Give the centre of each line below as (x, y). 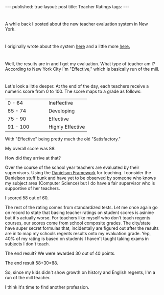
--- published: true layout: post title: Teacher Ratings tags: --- (67, 7)
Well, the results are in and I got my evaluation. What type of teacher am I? (80, 64)
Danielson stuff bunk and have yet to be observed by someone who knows (81, 178)
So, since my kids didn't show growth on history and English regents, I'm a (80, 272)
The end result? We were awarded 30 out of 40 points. (60, 253)
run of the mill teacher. (28, 277)
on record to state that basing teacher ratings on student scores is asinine (80, 213)
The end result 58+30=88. (32, 263)
